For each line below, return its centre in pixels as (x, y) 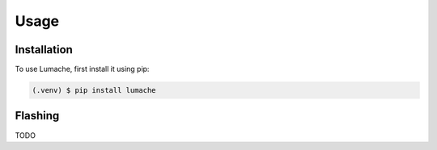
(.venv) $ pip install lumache (94, 90)
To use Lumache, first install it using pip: (82, 69)
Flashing (37, 116)
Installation (44, 50)
